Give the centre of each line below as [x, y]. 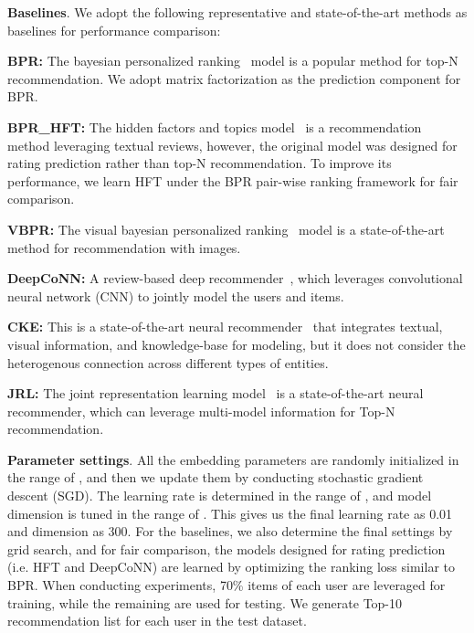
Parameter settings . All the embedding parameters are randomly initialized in [233, 459]
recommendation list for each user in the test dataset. [157, 621]
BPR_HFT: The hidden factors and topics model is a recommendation [215, 127]
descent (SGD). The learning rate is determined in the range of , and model [220, 496]
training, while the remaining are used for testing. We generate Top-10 [205, 602]
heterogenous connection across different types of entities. [168, 362]
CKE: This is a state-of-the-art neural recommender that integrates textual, [225, 327]
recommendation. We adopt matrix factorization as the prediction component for [234, 78]
